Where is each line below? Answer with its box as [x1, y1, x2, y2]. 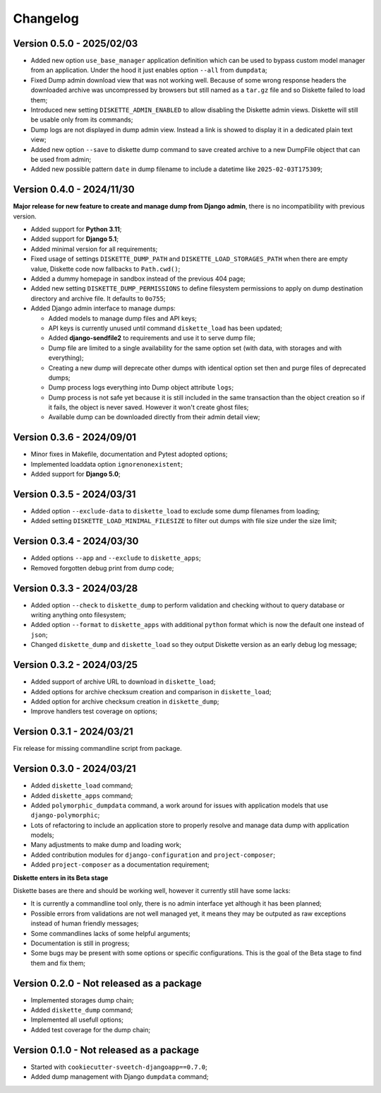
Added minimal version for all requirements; [30, 245, 158, 253]
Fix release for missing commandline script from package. [13, 744, 183, 753]
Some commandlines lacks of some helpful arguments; [30, 929, 190, 937]
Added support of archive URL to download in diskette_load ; [30, 677, 216, 686]
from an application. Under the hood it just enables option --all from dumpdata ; [30, 66, 267, 74]
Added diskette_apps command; [30, 791, 133, 800]
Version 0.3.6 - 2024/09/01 [13, 431, 137, 443]
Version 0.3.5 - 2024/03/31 [13, 488, 136, 500]
